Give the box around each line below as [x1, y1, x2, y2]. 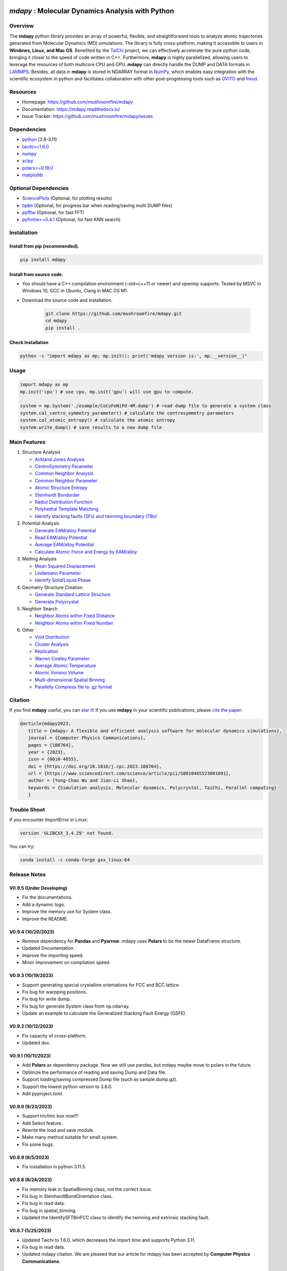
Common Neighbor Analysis [34, 470, 94, 476]
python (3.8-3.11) [22, 136, 57, 142]
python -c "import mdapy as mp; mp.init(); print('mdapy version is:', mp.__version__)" [20, 353, 248, 359]
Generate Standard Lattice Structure [34, 591, 111, 597]
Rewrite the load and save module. [22, 1127, 95, 1133]
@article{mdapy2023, [20, 721, 71, 727]
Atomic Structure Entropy [34, 485, 88, 491]
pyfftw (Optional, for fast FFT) [22, 209, 85, 216]
